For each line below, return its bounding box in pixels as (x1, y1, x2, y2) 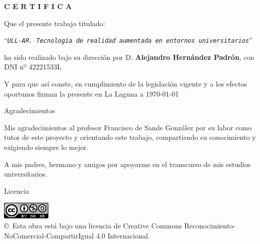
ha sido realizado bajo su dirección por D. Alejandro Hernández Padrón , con (4, 51, 254, 62)
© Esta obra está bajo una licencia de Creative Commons (4, 220, 182, 230)
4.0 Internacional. (96, 230, 150, 240)
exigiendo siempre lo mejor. (4, 142, 89, 152)
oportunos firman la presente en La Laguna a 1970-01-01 (4, 88, 179, 99)
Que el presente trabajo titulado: (4, 18, 105, 28)
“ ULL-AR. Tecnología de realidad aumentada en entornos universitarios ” (4, 35, 252, 45)
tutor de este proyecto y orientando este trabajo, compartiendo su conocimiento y (4, 132, 256, 142)
